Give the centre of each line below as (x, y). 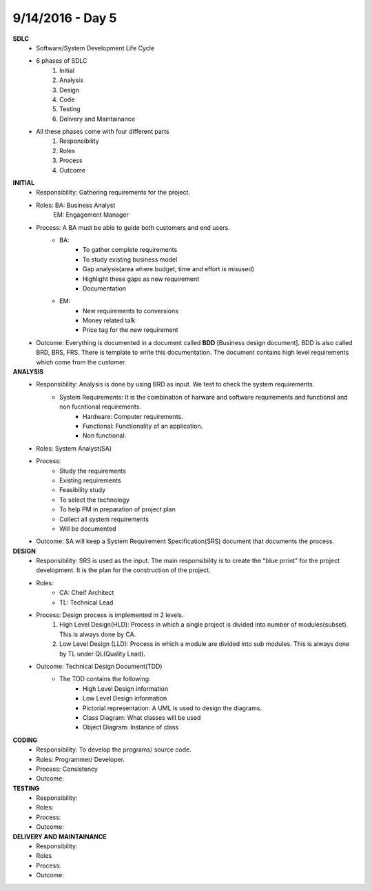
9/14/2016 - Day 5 (65, 18)
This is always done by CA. (98, 634)
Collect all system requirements (104, 519)
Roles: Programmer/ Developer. (81, 759)
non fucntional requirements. (100, 407)
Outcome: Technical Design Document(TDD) (99, 666)
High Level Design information (126, 688)
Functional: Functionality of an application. (143, 426)
